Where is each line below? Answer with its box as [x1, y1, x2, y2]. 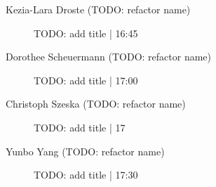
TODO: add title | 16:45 [34, 25, 138, 40]
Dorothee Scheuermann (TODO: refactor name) [6, 49, 211, 64]
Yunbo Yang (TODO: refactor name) [6, 143, 165, 158]
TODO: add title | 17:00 [34, 72, 138, 87]
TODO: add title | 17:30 [34, 167, 138, 182]
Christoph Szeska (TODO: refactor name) [6, 96, 186, 111]
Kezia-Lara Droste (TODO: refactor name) [6, 2, 191, 16]
